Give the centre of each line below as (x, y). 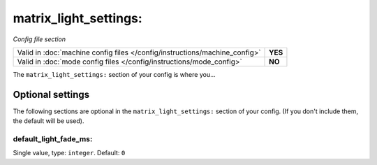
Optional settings (51, 94)
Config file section (39, 39)
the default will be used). (49, 121)
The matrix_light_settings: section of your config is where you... (114, 74)
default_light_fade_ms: (53, 139)
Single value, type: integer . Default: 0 (69, 153)
